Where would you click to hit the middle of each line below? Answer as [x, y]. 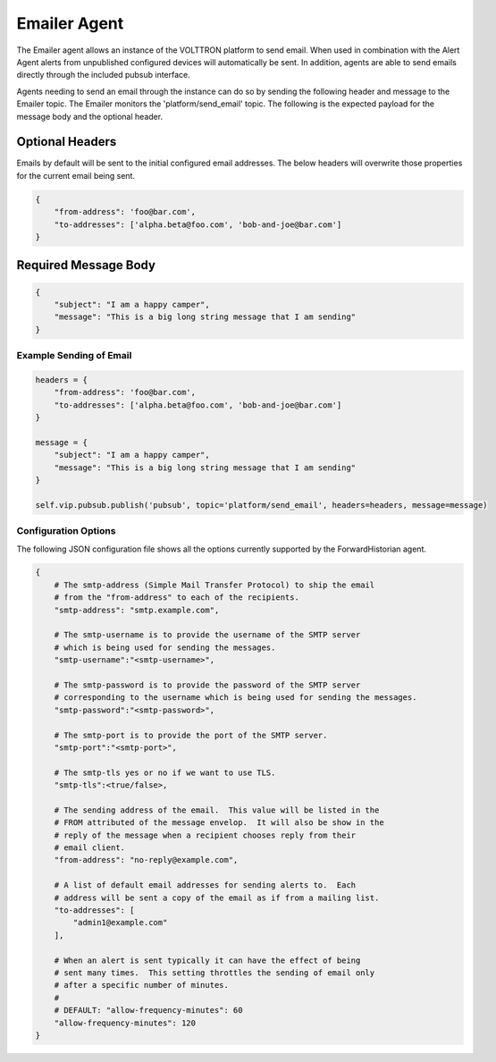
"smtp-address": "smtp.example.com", [137, 610]
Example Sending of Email [74, 356]
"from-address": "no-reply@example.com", [146, 860]
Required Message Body [86, 265]
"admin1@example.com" [120, 923]
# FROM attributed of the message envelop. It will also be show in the [219, 823]
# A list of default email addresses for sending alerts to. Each [205, 885]
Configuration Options [66, 531]
